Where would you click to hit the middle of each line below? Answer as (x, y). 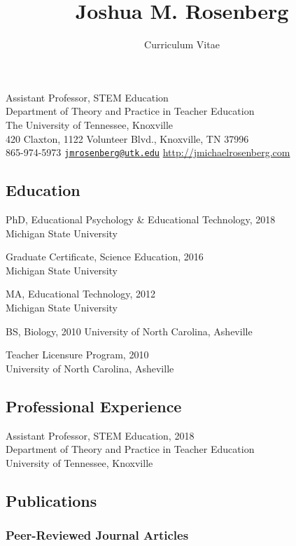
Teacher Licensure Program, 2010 (77, 355)
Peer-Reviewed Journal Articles (97, 534)
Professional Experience (94, 406)
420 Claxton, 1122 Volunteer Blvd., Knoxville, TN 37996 (127, 138)
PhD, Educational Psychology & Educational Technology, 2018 (141, 219)
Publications (51, 500)
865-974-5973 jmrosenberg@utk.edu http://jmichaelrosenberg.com (148, 152)
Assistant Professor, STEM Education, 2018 (100, 435)
